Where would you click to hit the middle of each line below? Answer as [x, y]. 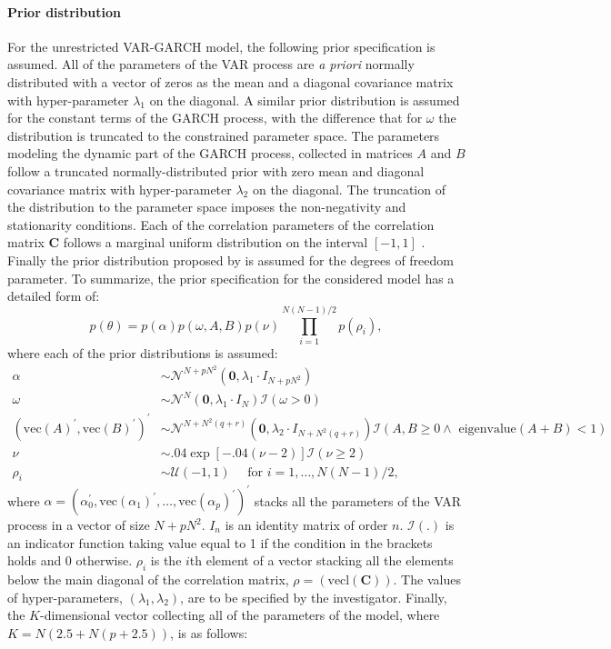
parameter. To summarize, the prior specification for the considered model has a [231, 278]
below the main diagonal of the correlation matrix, [148, 579]
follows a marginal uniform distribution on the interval [215, 242]
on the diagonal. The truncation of [349, 189]
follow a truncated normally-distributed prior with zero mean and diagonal [216, 170]
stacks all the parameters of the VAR [357, 500]
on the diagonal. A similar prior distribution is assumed [305, 100]
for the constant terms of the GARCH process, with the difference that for [215, 118]
